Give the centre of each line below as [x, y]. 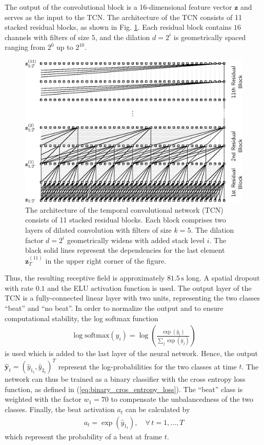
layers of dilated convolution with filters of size [98, 230]
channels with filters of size [47, 37]
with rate [19, 288]
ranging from [25, 47]
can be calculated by [158, 409]
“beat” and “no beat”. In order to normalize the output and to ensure [114, 308]
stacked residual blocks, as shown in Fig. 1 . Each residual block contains [118, 27]
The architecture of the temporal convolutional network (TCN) [124, 209]
